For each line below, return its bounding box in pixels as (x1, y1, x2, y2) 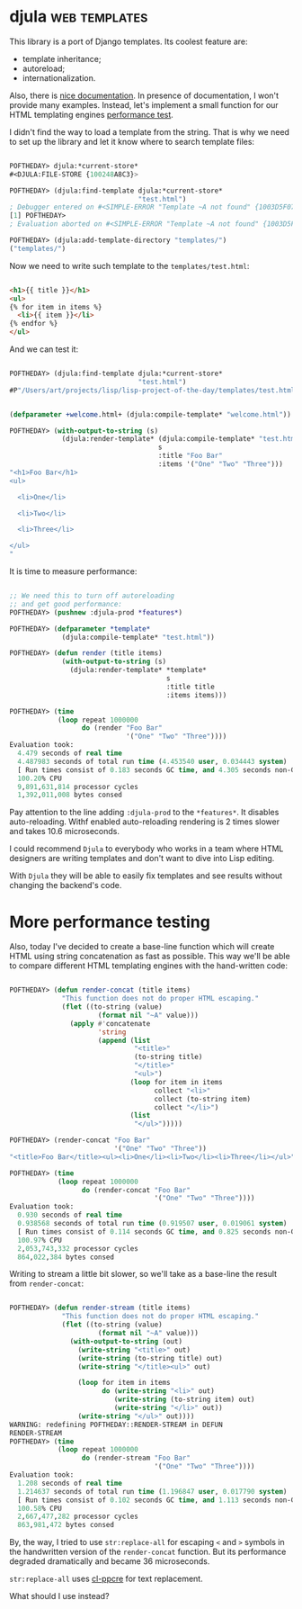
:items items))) (165, 690, 227, 699)
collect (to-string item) (154, 1094, 252, 1103)
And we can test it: (9, 344, 79, 355)
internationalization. (22, 72, 96, 83)
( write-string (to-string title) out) (77, 1353, 223, 1362)
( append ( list (97, 1036, 151, 1045)
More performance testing (9, 912, 211, 932)
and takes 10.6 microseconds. (9, 826, 120, 837)
